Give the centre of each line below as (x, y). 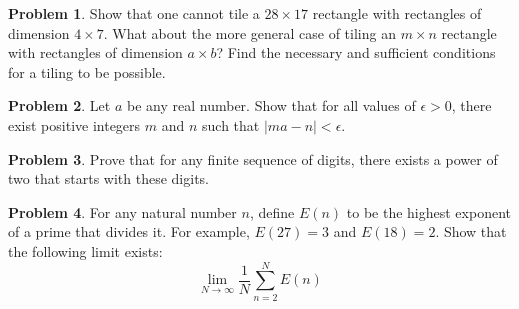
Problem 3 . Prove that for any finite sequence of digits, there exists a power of (253, 158)
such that (231, 124)
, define (272, 211)
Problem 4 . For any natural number (122, 211)
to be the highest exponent (428, 211)
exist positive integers (74, 124)
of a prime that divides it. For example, (129, 231)
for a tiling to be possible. (87, 71)
